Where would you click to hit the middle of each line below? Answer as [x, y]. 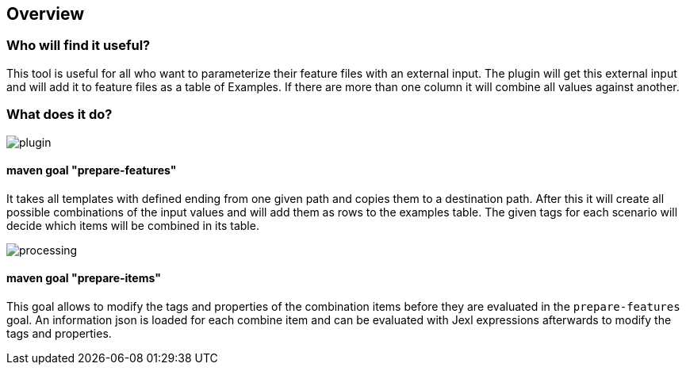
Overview [46, 14]
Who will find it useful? [79, 46]
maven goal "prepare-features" [92, 170]
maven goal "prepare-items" [84, 278]
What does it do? [59, 115]
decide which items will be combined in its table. [133, 225]
